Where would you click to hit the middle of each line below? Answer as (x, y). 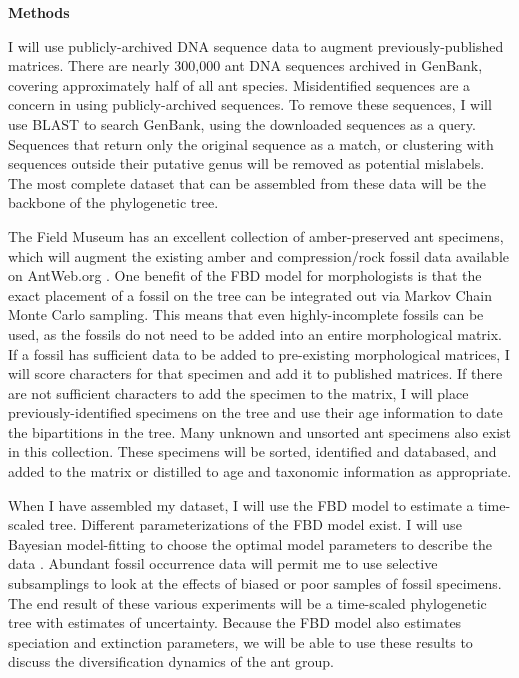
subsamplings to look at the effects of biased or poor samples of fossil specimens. (255, 583)
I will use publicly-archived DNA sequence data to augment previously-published (256, 45)
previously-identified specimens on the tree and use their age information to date (255, 412)
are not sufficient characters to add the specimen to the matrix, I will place (238, 392)
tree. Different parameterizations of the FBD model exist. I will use (255, 524)
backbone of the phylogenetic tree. (113, 202)
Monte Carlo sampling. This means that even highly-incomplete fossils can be (246, 314)
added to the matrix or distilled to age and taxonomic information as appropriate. (260, 471)
